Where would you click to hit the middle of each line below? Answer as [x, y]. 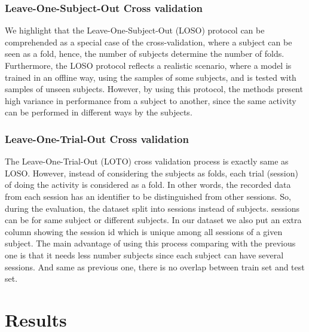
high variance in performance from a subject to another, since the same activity [151, 100]
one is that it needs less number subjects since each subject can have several [144, 255]
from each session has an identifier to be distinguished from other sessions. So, [148, 196]
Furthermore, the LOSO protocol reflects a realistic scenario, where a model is [148, 65]
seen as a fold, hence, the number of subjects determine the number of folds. [145, 54]
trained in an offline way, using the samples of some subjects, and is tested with [151, 77]
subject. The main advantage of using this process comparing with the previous [150, 243]
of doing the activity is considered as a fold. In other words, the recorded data [148, 185]
